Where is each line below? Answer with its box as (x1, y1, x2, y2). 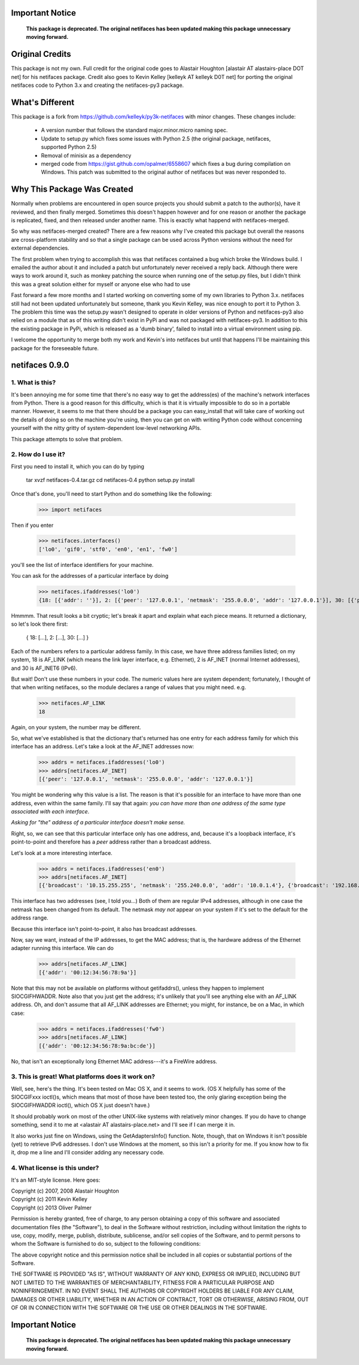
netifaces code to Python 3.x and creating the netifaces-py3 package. (11, 81, 184, 89)
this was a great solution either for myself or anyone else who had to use (11, 280, 191, 287)
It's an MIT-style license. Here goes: (11, 1176, 101, 1184)
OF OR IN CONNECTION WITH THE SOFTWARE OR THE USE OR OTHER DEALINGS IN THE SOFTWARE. (11, 1304, 267, 1311)
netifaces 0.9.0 (11, 360, 69, 371)
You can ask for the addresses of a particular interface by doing (11, 572, 169, 580)
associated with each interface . (11, 808, 90, 815)
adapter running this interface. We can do (11, 945, 114, 952)
